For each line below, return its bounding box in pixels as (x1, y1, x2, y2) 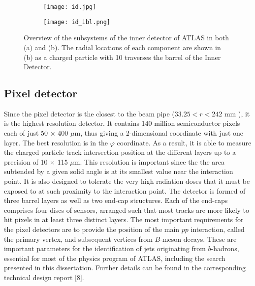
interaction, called (191, 224, 245, 234)
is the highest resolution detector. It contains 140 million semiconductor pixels (4, 118, 240, 128)
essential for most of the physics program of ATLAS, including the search (4, 253, 225, 263)
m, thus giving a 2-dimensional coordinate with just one (74, 128, 243, 138)
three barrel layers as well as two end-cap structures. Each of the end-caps (4, 195, 228, 205)
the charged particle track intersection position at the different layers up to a (4, 147, 236, 157)
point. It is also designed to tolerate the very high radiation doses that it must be (4, 176, 250, 186)
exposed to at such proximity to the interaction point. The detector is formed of (4, 185, 246, 196)
